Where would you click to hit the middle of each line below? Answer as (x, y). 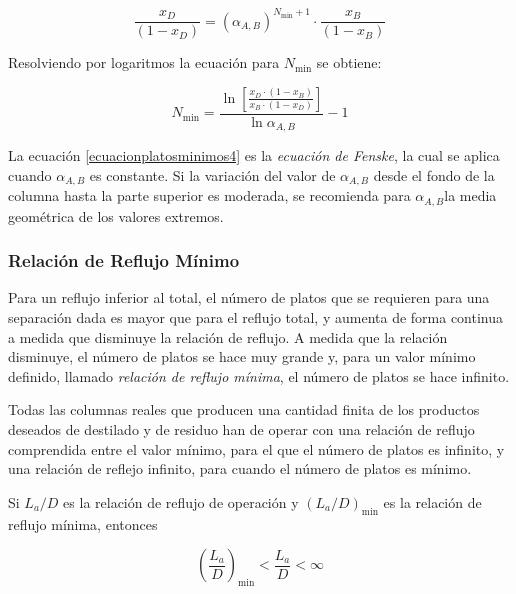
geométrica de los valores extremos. (116, 215)
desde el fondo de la (434, 174)
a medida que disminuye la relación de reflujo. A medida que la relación (228, 336)
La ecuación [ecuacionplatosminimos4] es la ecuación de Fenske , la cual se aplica (254, 155)
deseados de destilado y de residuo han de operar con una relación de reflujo (241, 429)
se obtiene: (349, 62)
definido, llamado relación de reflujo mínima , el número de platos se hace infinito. (259, 375)
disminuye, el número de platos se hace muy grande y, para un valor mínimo (242, 356)
